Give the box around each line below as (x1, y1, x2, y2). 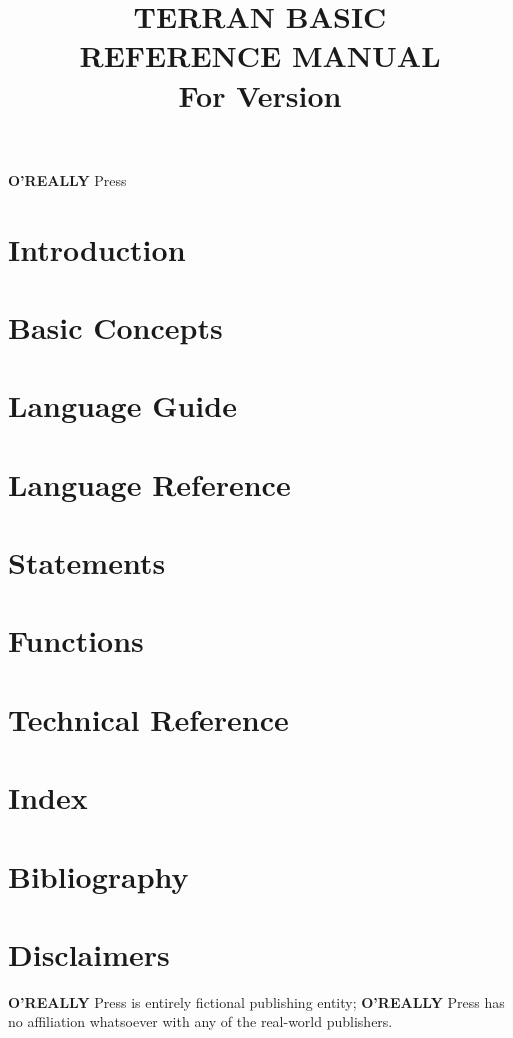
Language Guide (8, 385, 237, 426)
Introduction (8, 228, 186, 269)
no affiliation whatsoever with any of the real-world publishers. (8, 1011, 393, 1032)
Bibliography (8, 855, 189, 896)
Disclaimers (8, 933, 170, 974)
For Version (178, 74, 342, 115)
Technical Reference (8, 698, 289, 739)
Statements (8, 542, 166, 583)
